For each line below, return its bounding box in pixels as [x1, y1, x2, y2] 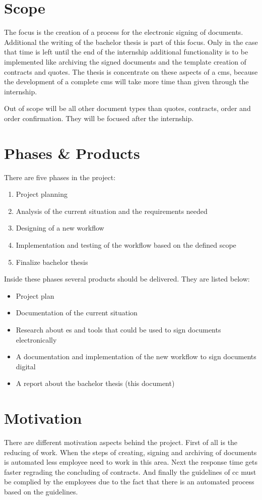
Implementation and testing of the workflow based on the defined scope [16, 239, 236, 250]
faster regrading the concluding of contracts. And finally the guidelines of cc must [4, 466, 256, 477]
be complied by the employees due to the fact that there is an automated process [4, 476, 254, 487]
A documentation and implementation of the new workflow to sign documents [16, 351, 256, 362]
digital [16, 361, 36, 371]
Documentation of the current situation [16, 307, 138, 318]
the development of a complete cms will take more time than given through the [4, 76, 249, 87]
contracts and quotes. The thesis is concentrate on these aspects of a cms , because [4, 66, 258, 77]
